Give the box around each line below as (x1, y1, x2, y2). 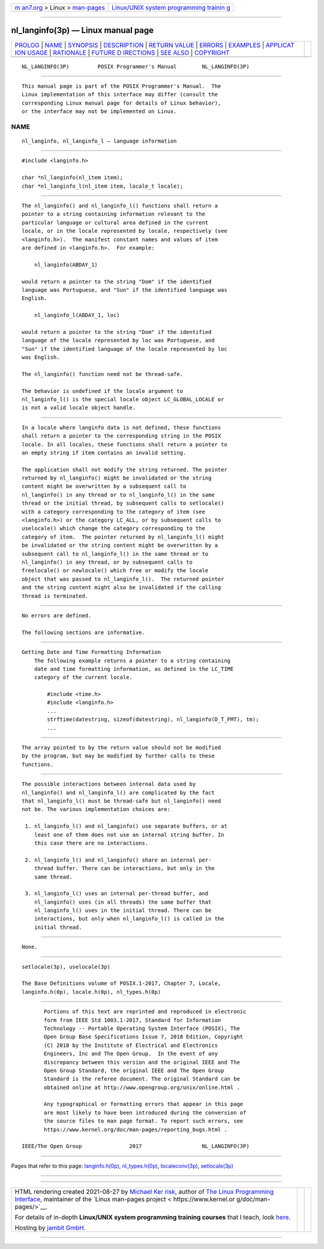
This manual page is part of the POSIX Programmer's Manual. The (22, 82, 221, 90)
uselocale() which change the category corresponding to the (22, 525, 205, 532)
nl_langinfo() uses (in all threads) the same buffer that (34, 898, 212, 905)
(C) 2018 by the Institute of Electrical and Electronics (44, 1041, 218, 1049)
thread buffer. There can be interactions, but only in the (34, 865, 215, 872)
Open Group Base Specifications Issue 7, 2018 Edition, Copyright (44, 1034, 244, 1040)
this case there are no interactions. (34, 839, 149, 847)
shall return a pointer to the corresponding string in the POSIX (22, 433, 221, 439)
